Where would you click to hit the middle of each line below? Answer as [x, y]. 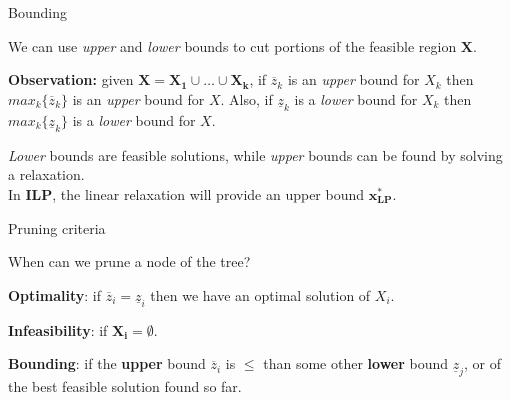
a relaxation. [46, 174]
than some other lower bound [356, 363]
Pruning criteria [57, 227]
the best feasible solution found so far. [125, 386]
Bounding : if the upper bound [107, 363]
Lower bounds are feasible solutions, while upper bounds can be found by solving [255, 154]
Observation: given [71, 79]
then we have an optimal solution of [260, 294]
